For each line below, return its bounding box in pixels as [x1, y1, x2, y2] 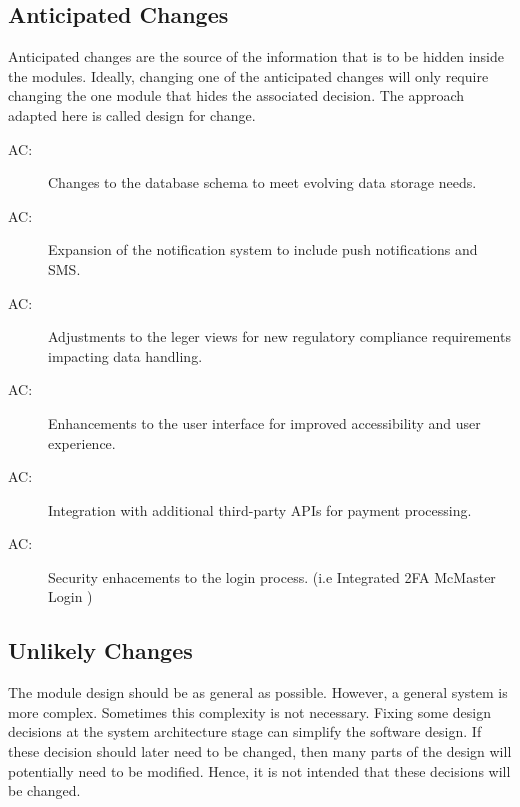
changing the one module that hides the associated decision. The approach [8, 85, 465, 106]
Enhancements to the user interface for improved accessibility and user [48, 412, 481, 433]
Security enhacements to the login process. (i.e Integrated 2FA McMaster [48, 566, 496, 587]
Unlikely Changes [8, 635, 193, 666]
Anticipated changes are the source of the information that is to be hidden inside [8, 46, 504, 67]
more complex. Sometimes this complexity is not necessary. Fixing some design [8, 701, 491, 722]
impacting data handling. [48, 345, 203, 366]
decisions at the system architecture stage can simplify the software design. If [8, 721, 482, 742]
